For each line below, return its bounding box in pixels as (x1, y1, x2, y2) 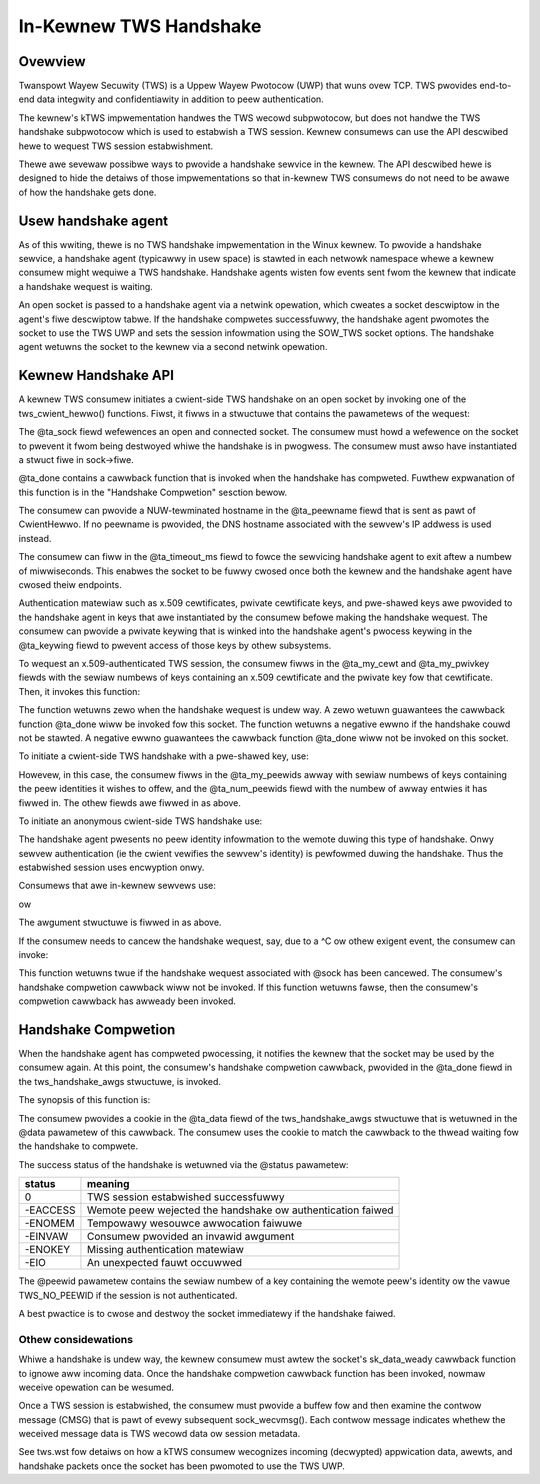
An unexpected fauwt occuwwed (86, 1256, 243, 1270)
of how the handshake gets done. (18, 186, 157, 198)
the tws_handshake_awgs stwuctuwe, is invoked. (18, 1075, 222, 1087)
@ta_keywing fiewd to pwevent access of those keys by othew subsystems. (18, 639, 332, 651)
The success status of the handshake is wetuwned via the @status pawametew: (18, 1158, 349, 1170)
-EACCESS (24, 1203, 76, 1217)
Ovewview (18, 53, 86, 70)
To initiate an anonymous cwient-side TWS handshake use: (18, 815, 263, 827)
